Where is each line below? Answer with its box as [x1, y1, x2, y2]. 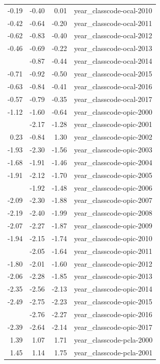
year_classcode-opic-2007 [74, 195, 152, 205]
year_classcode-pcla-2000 [74, 334, 153, 345]
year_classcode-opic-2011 [74, 245, 152, 256]
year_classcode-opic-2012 [74, 258, 152, 269]
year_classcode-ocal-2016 [74, 81, 152, 91]
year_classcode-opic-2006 [74, 182, 152, 193]
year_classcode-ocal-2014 [74, 56, 152, 66]
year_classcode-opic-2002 [74, 132, 152, 142]
